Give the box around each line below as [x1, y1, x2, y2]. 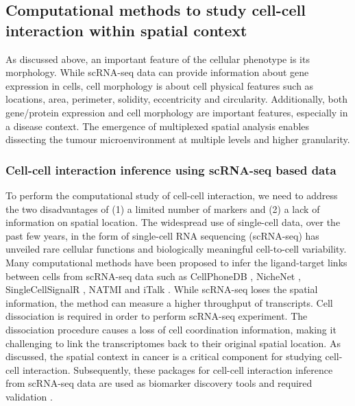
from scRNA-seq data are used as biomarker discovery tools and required [5, 376, 313, 390]
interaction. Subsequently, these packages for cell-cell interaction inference [22, 362, 333, 377]
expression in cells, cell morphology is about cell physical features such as [5, 78, 314, 92]
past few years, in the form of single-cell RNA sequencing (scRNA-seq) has [5, 228, 319, 242]
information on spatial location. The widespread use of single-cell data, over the [5, 215, 341, 229]
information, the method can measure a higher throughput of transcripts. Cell [5, 295, 333, 309]
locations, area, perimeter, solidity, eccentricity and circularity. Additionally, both [5, 92, 348, 106]
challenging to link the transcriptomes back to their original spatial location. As [5, 335, 341, 350]
